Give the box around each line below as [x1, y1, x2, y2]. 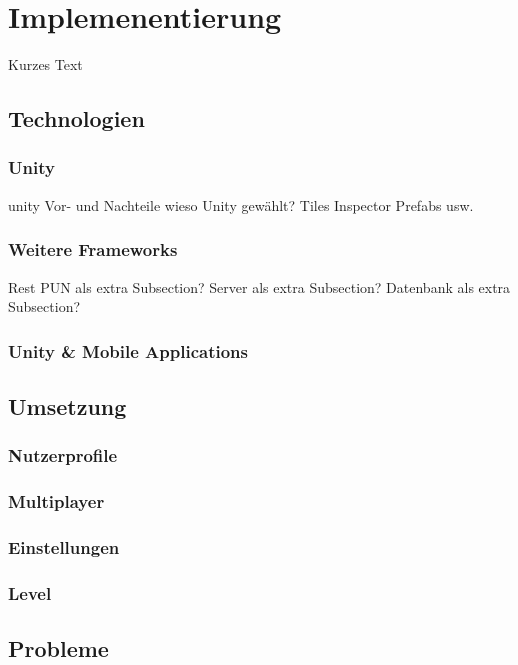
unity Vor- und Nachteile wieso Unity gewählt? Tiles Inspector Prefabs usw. [8, 194, 474, 215]
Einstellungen [8, 534, 120, 559]
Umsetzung [8, 390, 127, 421]
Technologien [8, 103, 145, 134]
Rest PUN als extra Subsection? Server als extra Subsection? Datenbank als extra [8, 276, 511, 297]
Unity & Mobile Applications [8, 338, 248, 363]
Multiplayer [8, 489, 105, 514]
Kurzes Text [8, 54, 83, 75]
